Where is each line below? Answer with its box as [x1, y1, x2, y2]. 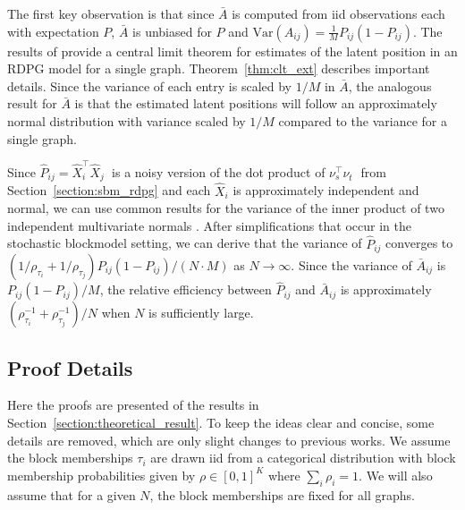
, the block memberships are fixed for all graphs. [149, 485, 415, 504]
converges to [385, 234, 453, 252]
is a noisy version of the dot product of [112, 162, 325, 181]
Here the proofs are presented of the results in [7, 395, 259, 414]
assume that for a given [7, 485, 136, 504]
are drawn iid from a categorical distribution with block [150, 448, 456, 467]
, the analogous [348, 76, 432, 95]
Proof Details [7, 353, 133, 381]
